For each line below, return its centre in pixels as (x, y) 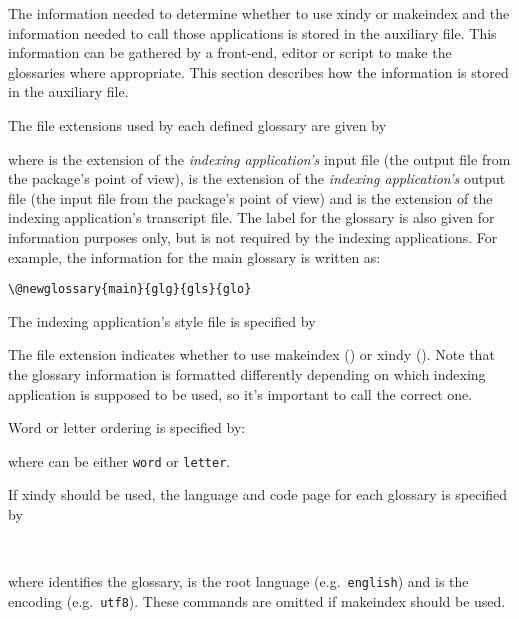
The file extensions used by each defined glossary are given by (197, 124)
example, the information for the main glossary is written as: (194, 256)
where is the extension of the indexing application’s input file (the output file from (259, 158)
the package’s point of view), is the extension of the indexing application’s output (257, 178)
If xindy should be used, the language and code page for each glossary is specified (258, 494)
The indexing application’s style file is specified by (162, 320)
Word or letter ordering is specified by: (127, 427)
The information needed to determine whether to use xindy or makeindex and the (259, 13)
